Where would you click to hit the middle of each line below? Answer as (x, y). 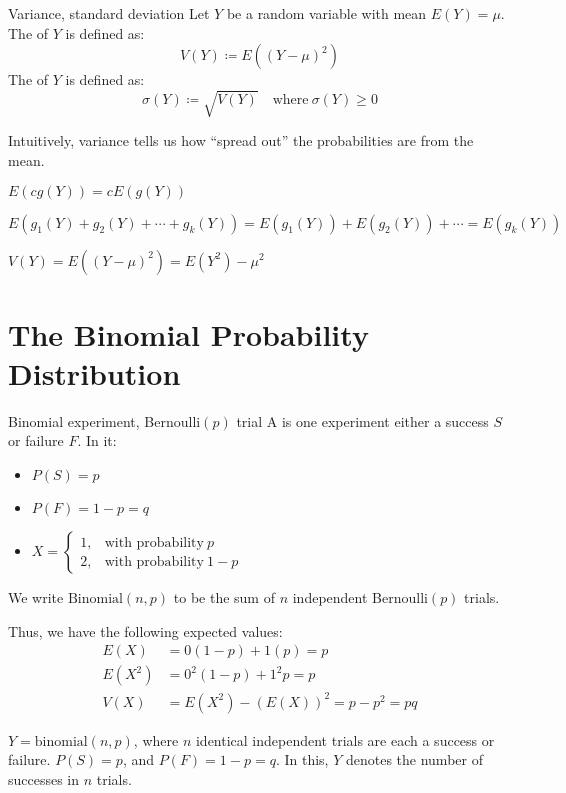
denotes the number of (414, 759)
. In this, (302, 759)
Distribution (94, 372)
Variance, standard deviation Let (109, 13)
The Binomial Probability (188, 333)
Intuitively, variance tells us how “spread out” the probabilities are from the (241, 140)
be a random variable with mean (326, 13)
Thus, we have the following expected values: (145, 630)
